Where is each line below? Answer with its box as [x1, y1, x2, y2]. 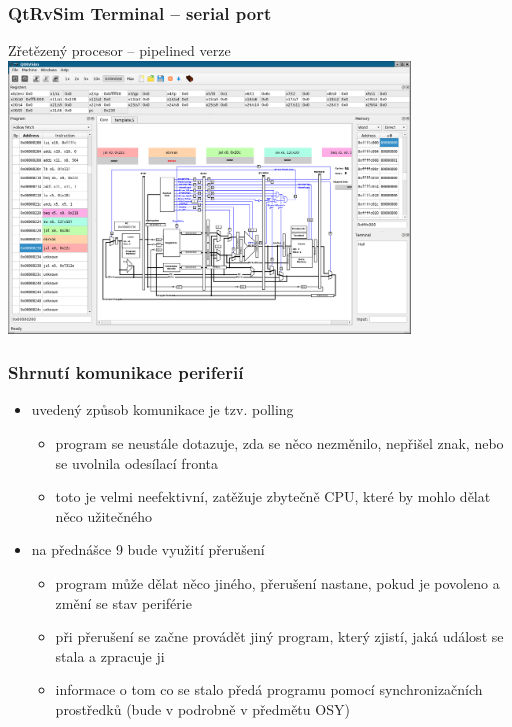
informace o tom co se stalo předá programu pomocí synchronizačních [55, 679, 483, 700]
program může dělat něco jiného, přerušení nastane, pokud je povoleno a [55, 573, 500, 594]
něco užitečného [55, 505, 153, 526]
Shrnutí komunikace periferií [8, 360, 244, 385]
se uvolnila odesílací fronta [55, 452, 218, 473]
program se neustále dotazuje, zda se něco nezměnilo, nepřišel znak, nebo [55, 433, 504, 454]
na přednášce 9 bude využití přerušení [31, 539, 265, 560]
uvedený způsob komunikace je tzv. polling [31, 399, 294, 420]
